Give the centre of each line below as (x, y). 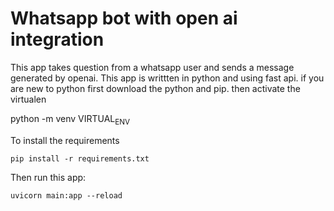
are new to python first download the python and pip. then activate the (155, 88)
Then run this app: (48, 177)
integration (57, 39)
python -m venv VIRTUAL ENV (70, 119)
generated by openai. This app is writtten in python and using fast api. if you (167, 78)
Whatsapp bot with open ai (124, 18)
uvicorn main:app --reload (66, 195)
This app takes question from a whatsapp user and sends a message (152, 67)
